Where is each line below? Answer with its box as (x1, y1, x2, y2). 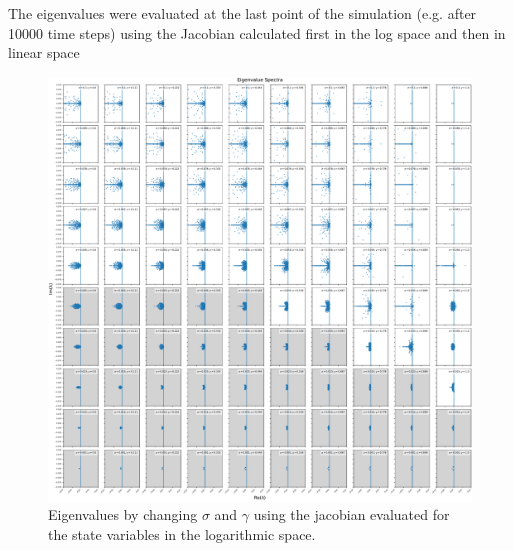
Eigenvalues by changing (48, 504, 198, 525)
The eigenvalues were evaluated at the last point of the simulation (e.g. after (8, 3, 477, 23)
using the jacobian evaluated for (253, 504, 450, 525)
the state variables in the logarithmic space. (48, 523, 316, 544)
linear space (8, 42, 80, 63)
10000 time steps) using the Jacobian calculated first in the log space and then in (8, 22, 506, 43)
